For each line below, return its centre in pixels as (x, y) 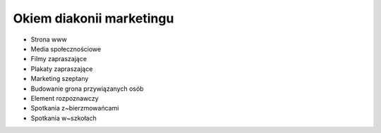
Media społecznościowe (66, 49)
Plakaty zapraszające (62, 69)
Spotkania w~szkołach (64, 118)
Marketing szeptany (60, 79)
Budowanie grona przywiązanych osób (87, 89)
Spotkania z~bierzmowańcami (75, 108)
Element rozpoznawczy (65, 98)
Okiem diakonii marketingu (93, 18)
